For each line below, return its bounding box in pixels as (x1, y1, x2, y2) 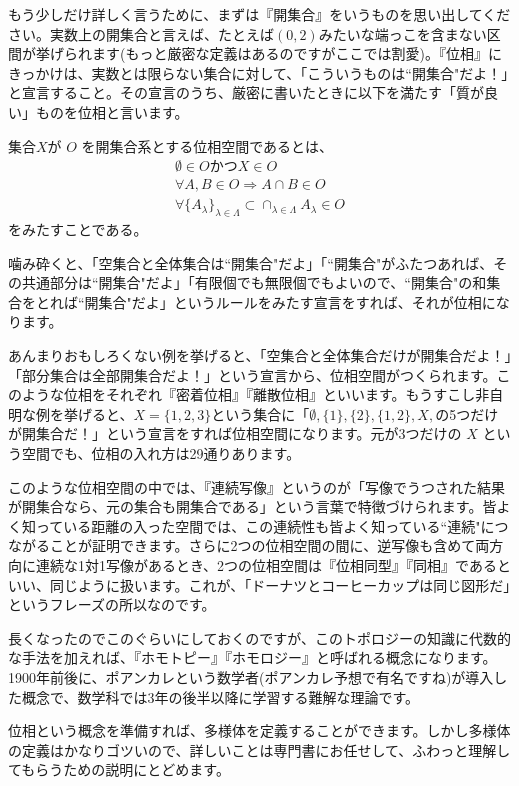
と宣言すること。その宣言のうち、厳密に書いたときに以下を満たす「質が (8, 82, 484, 103)
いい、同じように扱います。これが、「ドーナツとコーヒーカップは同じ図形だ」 (8, 574, 511, 595)
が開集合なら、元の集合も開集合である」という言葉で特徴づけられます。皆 (8, 496, 497, 517)
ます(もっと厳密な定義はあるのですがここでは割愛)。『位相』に (91, 43, 502, 64)
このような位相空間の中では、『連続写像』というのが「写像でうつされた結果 (8, 476, 505, 497)
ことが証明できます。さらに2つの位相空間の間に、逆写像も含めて (49, 535, 476, 556)
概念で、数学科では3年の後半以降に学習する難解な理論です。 (21, 686, 420, 707)
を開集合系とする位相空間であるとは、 (81, 135, 334, 156)
